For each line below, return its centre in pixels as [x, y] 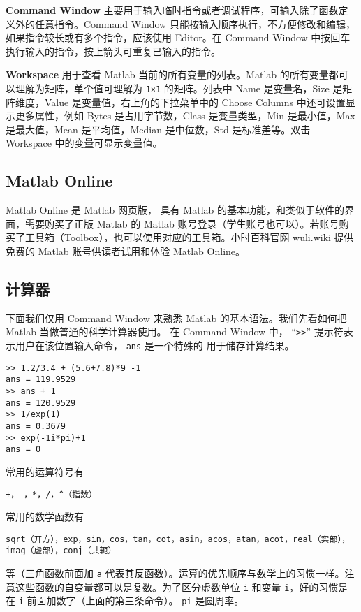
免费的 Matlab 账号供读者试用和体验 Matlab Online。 [126, 250]
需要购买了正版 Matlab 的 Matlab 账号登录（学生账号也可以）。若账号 [182, 223]
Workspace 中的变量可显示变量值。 [84, 143]
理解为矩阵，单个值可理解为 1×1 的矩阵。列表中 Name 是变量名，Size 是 [179, 88]
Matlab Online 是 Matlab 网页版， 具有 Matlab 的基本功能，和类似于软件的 [175, 210]
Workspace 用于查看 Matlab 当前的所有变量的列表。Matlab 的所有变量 [167, 74]
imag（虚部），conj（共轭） [61, 551]
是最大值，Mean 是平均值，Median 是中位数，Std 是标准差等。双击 [158, 129]
